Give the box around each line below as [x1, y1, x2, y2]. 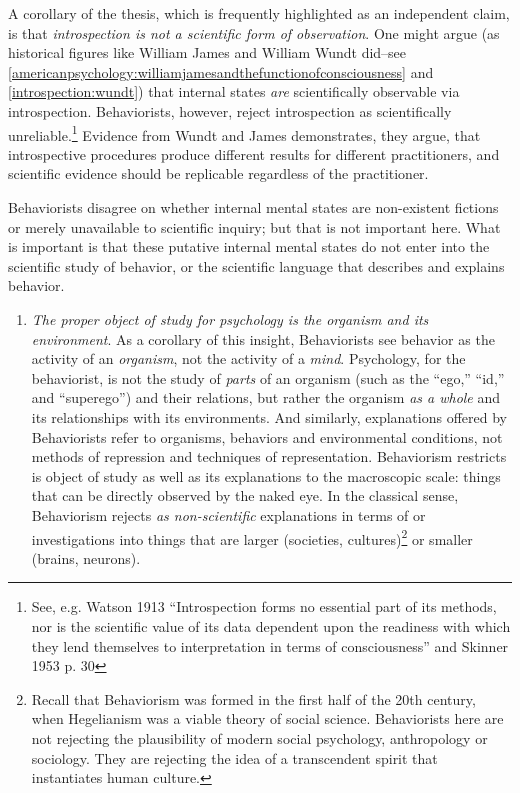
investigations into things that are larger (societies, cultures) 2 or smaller [31, 525, 473, 549]
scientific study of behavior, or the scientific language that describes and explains [8, 255, 505, 276]
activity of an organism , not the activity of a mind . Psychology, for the [31, 348, 466, 369]
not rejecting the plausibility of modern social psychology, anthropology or [31, 727, 488, 748]
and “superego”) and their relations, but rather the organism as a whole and [31, 387, 501, 408]
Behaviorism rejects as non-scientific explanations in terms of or [31, 504, 426, 525]
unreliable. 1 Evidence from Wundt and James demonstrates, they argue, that [8, 121, 481, 145]
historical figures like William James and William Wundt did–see [8, 42, 407, 63]
